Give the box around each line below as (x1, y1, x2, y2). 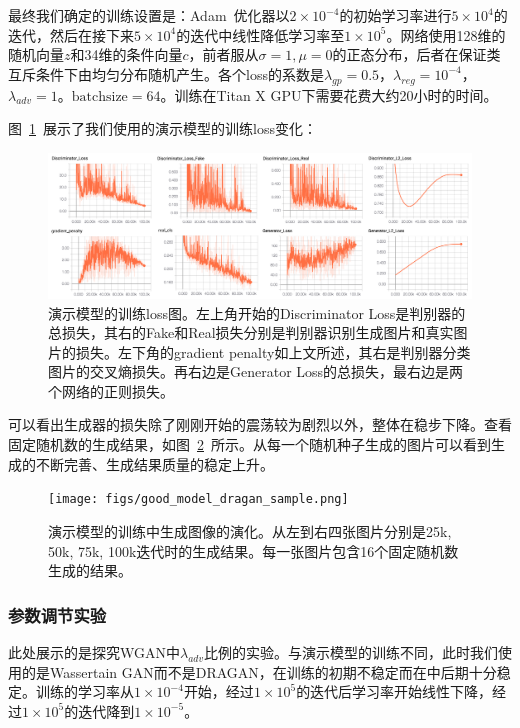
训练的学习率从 (35, 681, 134, 702)
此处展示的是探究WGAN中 (8, 641, 180, 662)
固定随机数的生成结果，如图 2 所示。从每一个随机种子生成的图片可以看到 (8, 434, 491, 455)
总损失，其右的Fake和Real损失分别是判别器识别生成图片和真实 (48, 322, 454, 343)
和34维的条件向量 (70, 44, 183, 65)
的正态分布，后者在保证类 (332, 44, 501, 65)
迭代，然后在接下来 (8, 24, 134, 45)
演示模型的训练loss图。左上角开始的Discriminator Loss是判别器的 (48, 302, 466, 323)
